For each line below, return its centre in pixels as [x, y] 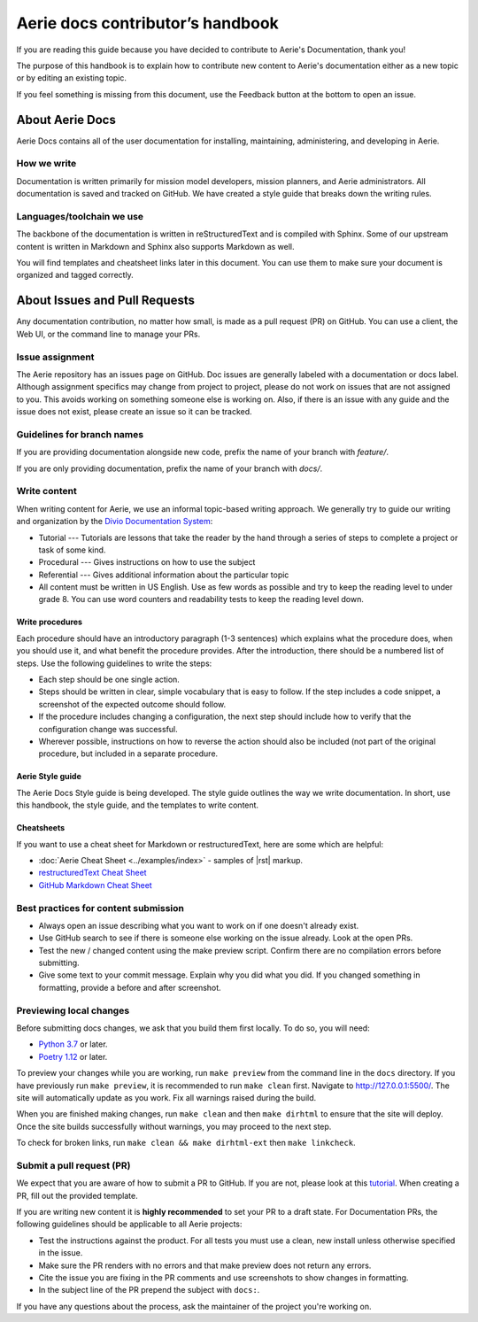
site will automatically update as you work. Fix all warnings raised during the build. [166, 1097]
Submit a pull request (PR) [74, 1165]
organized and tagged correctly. [75, 275]
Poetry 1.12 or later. [73, 1056]
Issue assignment [55, 357]
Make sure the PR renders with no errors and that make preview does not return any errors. [205, 1265]
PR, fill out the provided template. [77, 1195]
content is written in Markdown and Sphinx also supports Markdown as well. [156, 246]
